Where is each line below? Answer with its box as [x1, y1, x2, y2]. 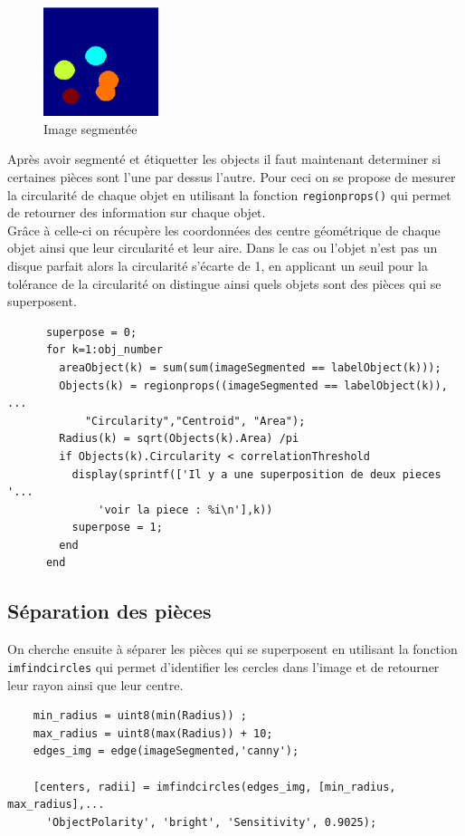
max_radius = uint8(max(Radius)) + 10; [33, 726, 273, 740]
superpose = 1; [71, 521, 163, 534]
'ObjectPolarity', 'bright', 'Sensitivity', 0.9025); [45, 815, 377, 829]
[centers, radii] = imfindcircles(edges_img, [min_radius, [33, 780, 396, 793]
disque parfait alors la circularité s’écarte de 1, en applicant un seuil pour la [7, 255, 428, 274]
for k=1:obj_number [45, 343, 163, 357]
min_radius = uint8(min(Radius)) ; [33, 709, 247, 723]
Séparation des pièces [7, 597, 212, 625]
